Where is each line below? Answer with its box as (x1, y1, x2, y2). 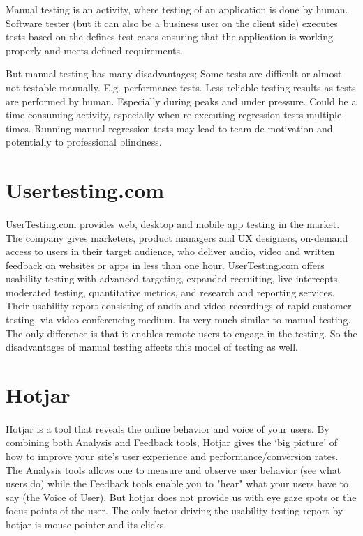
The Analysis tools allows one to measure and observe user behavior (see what (6, 462, 341, 477)
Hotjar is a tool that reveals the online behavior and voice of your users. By (6, 421, 329, 436)
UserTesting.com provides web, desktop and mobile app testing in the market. (6, 216, 340, 231)
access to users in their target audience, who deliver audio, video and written (6, 244, 335, 259)
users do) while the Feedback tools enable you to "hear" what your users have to (6, 476, 349, 491)
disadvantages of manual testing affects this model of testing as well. (6, 339, 298, 354)
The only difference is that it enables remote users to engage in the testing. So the (6, 326, 357, 340)
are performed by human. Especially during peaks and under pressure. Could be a (6, 93, 357, 108)
